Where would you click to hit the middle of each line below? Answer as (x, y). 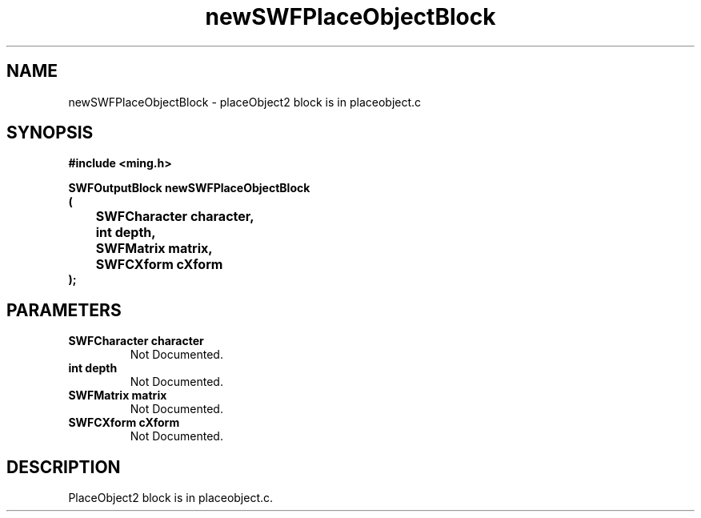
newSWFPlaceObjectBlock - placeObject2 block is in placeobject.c (245, 102)
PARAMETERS (64, 310)
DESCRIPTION (64, 467)
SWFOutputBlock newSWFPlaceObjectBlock (189, 188)
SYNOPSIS (50, 133)
